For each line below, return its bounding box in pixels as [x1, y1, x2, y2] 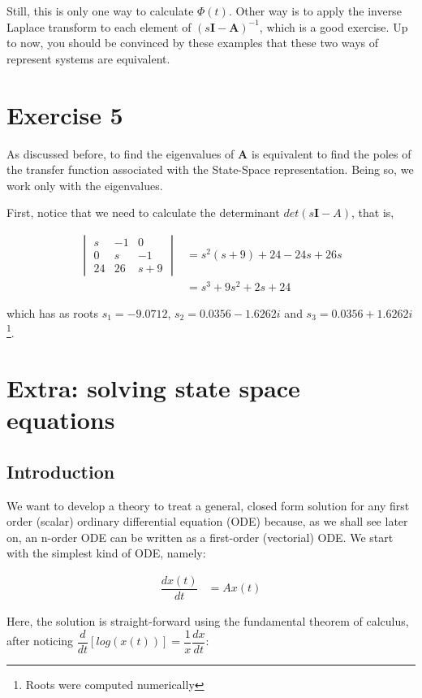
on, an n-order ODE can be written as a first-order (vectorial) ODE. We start [6, 528, 394, 545]
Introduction [6, 458, 115, 483]
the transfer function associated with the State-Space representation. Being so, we [6, 161, 414, 178]
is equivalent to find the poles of [251, 145, 411, 162]
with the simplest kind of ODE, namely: [6, 544, 206, 561]
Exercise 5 [6, 98, 123, 131]
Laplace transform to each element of [6, 18, 192, 35]
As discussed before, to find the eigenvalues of [6, 145, 235, 162]
